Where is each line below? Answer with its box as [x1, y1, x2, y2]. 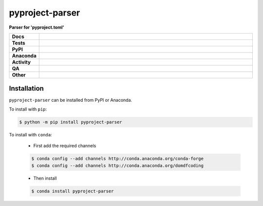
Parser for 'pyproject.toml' [9, 24, 64, 30]
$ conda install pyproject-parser [31, 188, 114, 194]
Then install [33, 175, 57, 181]
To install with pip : [9, 106, 47, 112]
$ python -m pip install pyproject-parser [19, 119, 122, 125]
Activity [12, 58, 31, 65]
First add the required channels [33, 143, 96, 149]
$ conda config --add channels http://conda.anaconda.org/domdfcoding [31, 163, 204, 168]
